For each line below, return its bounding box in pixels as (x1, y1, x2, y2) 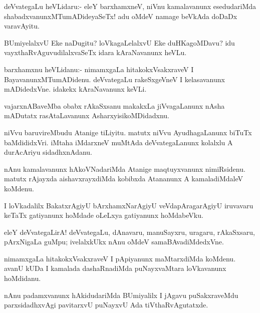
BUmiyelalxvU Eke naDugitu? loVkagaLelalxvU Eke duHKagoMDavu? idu (4, 37, 235, 48)
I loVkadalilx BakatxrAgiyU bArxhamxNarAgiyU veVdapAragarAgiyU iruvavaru (4, 200, 253, 210)
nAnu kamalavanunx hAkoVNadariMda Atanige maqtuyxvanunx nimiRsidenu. (4, 163, 245, 174)
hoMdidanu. (4, 273, 41, 283)
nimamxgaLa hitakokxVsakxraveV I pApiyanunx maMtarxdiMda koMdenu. (4, 253, 236, 263)
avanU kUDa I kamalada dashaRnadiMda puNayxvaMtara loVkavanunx (4, 263, 226, 273)
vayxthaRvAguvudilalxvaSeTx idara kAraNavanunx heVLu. (4, 47, 187, 58)
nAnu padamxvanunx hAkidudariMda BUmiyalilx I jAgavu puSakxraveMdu (4, 289, 238, 300)
